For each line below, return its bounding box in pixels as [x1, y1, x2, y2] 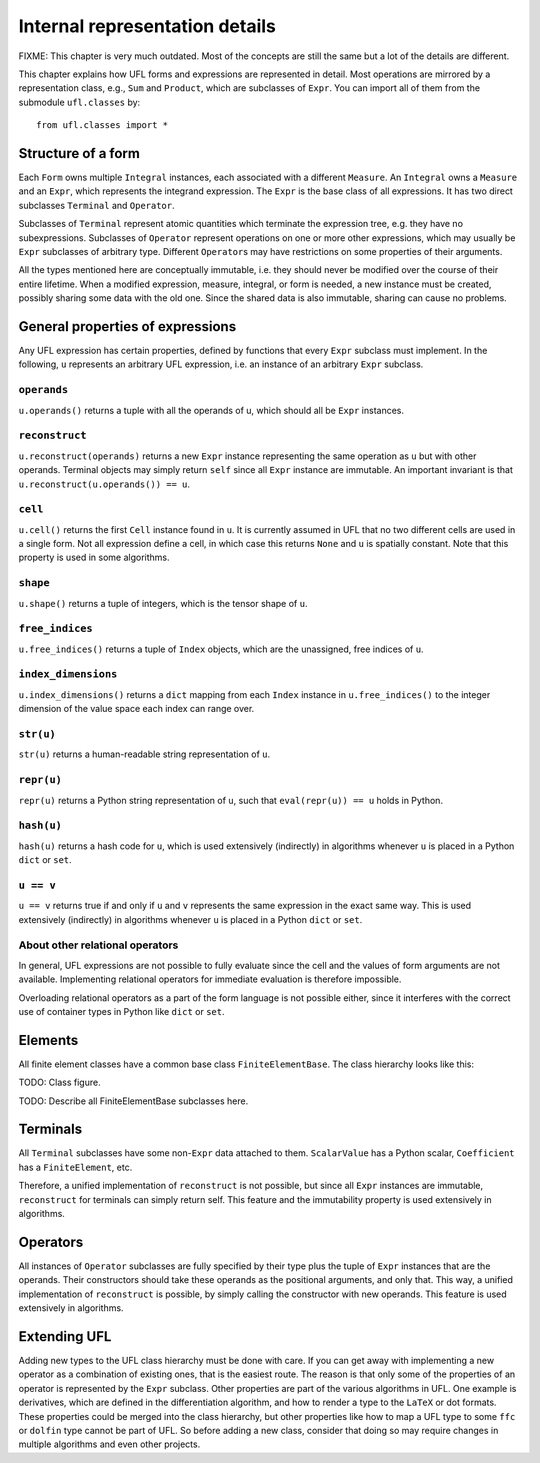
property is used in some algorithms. [18, 551, 170, 564]
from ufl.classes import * [36, 120, 169, 131]
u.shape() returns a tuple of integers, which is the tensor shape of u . [18, 597, 308, 609]
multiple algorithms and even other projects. [18, 1438, 201, 1450]
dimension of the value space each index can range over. [18, 703, 255, 715]
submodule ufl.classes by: [18, 96, 141, 108]
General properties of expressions [18, 318, 237, 335]
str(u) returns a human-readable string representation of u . [18, 748, 270, 760]
